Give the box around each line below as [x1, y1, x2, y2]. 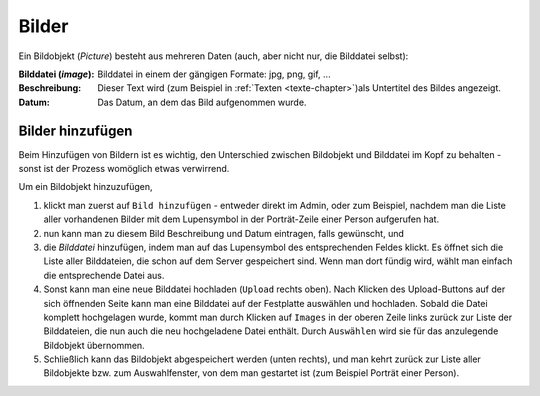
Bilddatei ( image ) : [18, 68, 95, 80]
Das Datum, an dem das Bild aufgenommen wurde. [97, 96, 307, 108]
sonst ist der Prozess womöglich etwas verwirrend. [18, 163, 230, 175]
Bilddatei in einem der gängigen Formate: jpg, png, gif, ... [97, 68, 331, 80]
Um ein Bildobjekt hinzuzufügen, [18, 181, 154, 193]
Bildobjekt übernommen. [43, 339, 145, 351]
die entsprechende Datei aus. [43, 269, 165, 281]
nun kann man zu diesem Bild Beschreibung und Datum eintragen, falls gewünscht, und [43, 227, 405, 239]
